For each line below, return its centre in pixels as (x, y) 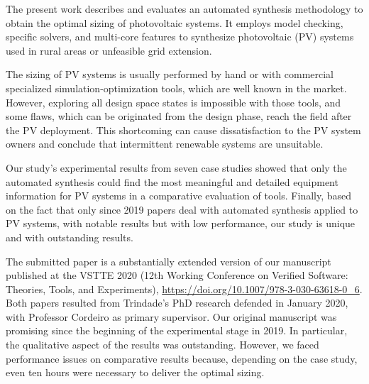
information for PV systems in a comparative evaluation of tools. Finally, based (179, 196)
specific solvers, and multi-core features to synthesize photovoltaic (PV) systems (180, 37)
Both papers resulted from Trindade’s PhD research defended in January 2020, (177, 303)
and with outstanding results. (70, 237)
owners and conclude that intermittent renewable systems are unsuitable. (165, 144)
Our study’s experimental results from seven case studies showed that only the (176, 167)
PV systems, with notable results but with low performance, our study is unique (181, 223)
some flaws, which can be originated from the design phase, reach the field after (179, 116)
